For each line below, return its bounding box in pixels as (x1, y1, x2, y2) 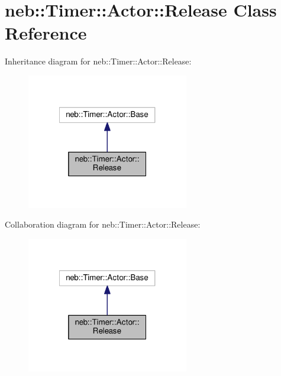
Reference (5, 21, 87, 45)
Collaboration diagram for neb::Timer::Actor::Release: (5, 218, 201, 231)
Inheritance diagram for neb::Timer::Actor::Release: (5, 55, 192, 67)
